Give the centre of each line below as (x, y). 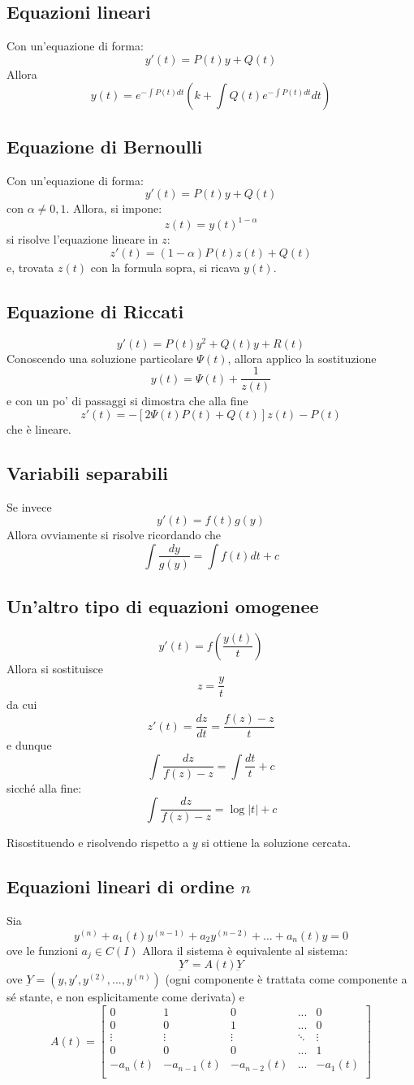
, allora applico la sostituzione (302, 358)
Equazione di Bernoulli (105, 146)
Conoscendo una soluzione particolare (100, 358)
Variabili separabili (87, 472)
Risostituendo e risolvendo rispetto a (98, 843)
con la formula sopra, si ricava (165, 267)
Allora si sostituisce (55, 668)
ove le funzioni (42, 950)
